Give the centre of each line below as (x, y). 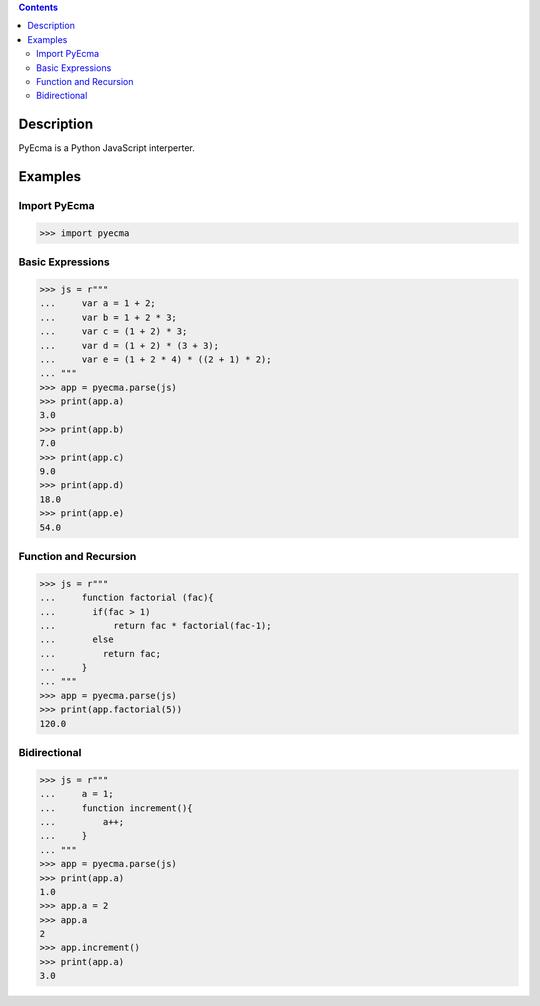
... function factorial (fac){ (126, 598)
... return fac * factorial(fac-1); (155, 625)
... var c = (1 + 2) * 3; (113, 331)
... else (76, 639)
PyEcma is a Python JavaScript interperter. (106, 148)
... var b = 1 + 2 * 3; (108, 317)
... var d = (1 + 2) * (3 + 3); (129, 345)
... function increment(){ (116, 808)
